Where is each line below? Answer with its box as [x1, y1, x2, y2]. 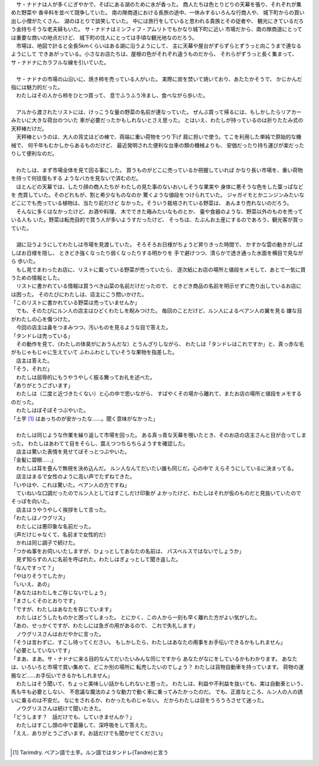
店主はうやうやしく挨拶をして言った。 [15, 506, 109, 513]
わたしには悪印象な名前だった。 [15, 523, 94, 530]
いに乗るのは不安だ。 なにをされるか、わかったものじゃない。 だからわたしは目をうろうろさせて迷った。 [11, 696, 268, 704]
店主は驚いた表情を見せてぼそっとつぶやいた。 [15, 448, 130, 455]
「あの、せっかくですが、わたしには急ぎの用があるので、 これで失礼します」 [11, 622, 198, 629]
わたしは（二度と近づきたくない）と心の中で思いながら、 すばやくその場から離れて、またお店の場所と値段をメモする [15, 390, 302, 397]
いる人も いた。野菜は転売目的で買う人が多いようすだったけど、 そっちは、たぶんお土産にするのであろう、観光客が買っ [11, 216, 304, 223]
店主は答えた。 [15, 357, 53, 364]
